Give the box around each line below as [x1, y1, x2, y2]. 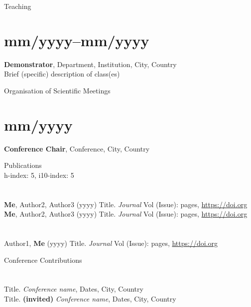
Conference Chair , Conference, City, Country [4, 143, 150, 153]
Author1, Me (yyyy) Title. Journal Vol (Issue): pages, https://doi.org [4, 237, 218, 248]
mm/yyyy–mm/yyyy [4, 30, 149, 50]
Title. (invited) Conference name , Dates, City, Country [4, 293, 176, 304]
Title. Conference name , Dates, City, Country [4, 284, 143, 294]
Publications [4, 160, 42, 170]
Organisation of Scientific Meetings [4, 85, 111, 95]
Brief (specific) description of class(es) [4, 69, 120, 79]
